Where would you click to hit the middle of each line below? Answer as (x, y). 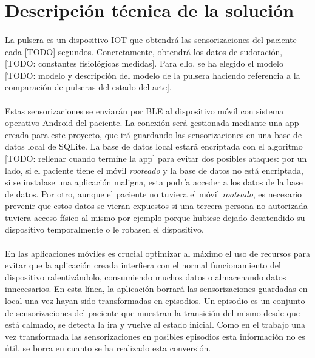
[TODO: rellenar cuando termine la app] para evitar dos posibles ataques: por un (156, 158)
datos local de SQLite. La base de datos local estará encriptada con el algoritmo (154, 146)
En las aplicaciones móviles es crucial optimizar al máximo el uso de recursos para (157, 253)
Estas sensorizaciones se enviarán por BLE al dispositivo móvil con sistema (144, 111)
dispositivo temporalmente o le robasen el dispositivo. (104, 229)
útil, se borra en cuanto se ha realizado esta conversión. (108, 348)
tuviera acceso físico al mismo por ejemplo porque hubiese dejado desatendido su (155, 217)
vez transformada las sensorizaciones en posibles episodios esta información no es (155, 336)
